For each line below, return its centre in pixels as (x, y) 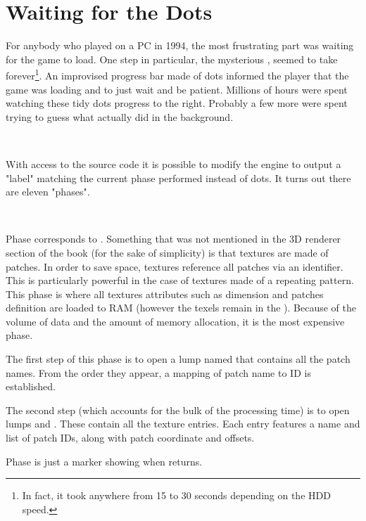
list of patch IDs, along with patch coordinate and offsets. (130, 438)
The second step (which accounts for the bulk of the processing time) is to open (178, 410)
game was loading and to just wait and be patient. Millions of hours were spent (177, 89)
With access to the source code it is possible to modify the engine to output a (173, 163)
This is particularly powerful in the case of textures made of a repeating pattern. (180, 280)
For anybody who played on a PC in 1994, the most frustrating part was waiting (180, 45)
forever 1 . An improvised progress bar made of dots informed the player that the (177, 74)
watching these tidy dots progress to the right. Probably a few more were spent (177, 103)
